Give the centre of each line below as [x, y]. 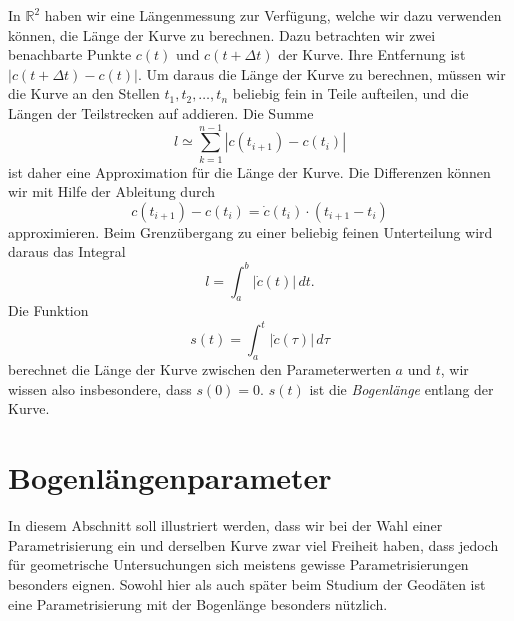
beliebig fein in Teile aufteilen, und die [350, 93]
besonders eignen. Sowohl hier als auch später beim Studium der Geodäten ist [247, 583]
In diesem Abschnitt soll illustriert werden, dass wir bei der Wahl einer [225, 525]
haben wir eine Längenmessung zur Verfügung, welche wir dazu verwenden [273, 15]
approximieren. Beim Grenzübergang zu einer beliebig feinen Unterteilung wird [250, 231]
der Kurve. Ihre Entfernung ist [372, 54]
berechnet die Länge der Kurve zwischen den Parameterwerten [199, 369]
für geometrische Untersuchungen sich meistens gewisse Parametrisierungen [238, 564]
